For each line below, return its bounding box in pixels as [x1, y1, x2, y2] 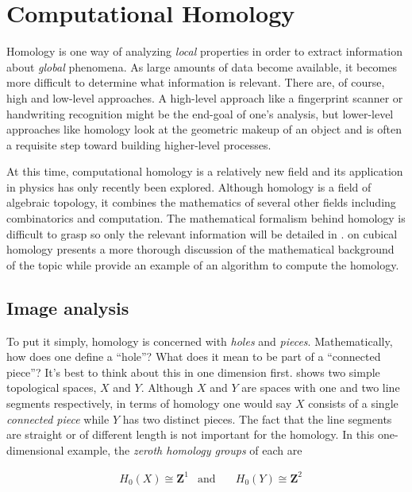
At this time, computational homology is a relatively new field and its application [6, 163, 403, 180]
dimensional [6, 441, 64, 458]
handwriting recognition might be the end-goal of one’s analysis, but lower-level [6, 105, 394, 122]
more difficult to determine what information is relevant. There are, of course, [6, 74, 385, 91]
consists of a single [308, 395, 399, 412]
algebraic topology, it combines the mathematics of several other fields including [6, 194, 396, 211]
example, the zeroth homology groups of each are [67, 441, 302, 458]
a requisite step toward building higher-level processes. [6, 136, 271, 153]
